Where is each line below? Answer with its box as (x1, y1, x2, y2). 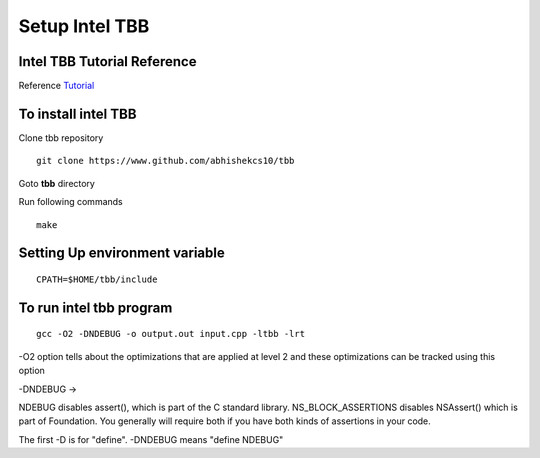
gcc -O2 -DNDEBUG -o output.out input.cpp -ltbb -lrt (36, 328, 305, 340)
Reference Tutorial (18, 80, 95, 92)
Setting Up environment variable (18, 245, 225, 262)
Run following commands (18, 196, 124, 208)
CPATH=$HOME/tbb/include (36, 273, 158, 285)
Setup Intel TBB (18, 15, 150, 37)
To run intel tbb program (18, 299, 173, 316)
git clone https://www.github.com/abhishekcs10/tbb (36, 155, 295, 167)
